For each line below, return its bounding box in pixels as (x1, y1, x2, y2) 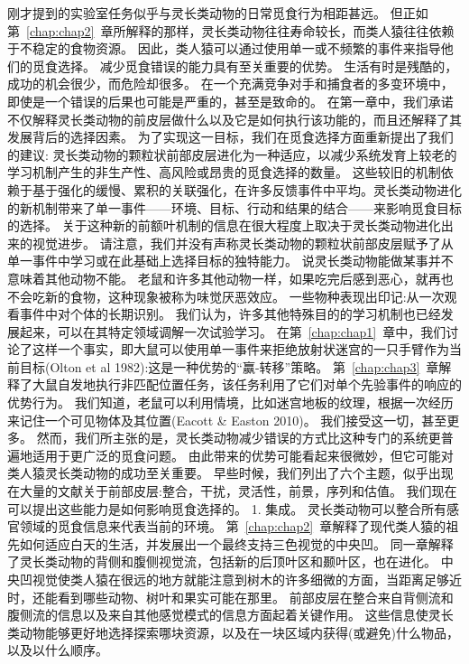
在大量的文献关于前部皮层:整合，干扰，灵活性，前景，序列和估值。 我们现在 (7, 482, 457, 500)
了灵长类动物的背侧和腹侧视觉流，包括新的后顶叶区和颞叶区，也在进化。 (7, 552, 437, 571)
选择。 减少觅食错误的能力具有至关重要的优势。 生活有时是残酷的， (57, 56, 458, 75)
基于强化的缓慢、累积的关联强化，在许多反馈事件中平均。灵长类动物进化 (32, 180, 462, 199)
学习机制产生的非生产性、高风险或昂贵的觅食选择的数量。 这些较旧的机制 (7, 163, 441, 182)
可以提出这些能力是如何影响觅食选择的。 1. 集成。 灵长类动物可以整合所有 (7, 499, 446, 518)
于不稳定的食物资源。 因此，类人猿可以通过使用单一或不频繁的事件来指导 (7, 39, 441, 58)
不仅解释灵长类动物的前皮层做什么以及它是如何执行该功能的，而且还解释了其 (7, 109, 462, 128)
